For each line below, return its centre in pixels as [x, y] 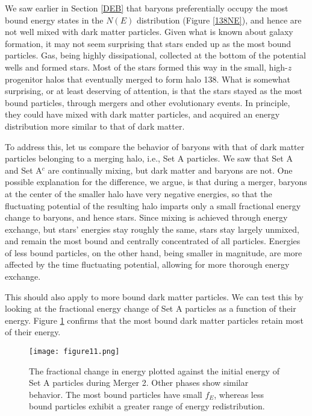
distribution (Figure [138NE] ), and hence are [219, 20]
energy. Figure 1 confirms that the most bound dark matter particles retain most [154, 320]
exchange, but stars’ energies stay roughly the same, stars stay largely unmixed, [152, 229]
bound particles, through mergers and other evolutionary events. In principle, [148, 102]
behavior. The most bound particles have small [116, 394]
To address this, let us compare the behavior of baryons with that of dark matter [155, 146]
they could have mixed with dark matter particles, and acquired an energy [142, 114]
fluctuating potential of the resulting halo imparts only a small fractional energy [153, 205]
